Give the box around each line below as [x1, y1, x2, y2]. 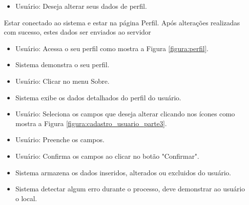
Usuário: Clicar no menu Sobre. [15, 75, 110, 86]
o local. [15, 193, 37, 203]
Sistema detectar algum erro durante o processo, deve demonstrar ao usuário [15, 184, 245, 194]
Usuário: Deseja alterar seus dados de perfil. [15, 1, 147, 11]
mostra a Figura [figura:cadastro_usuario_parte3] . [15, 118, 167, 128]
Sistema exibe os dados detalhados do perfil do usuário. [15, 92, 182, 102]
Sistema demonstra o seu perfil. [15, 59, 109, 70]
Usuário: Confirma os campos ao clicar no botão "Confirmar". [15, 150, 199, 161]
